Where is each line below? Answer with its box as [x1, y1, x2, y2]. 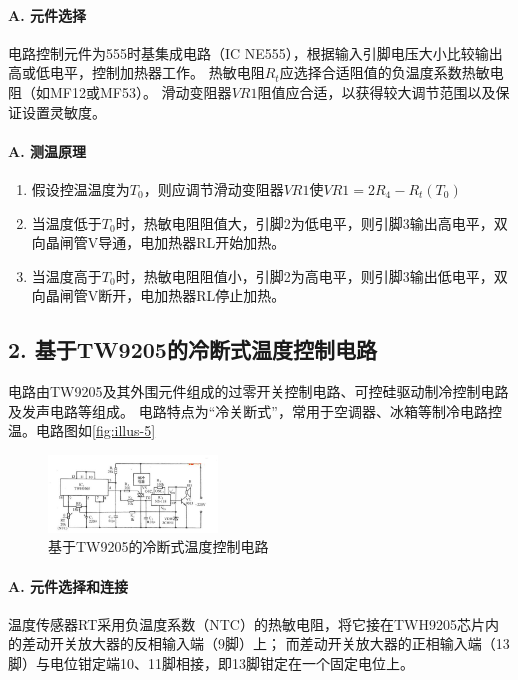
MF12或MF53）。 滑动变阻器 [49, 81, 232, 102]
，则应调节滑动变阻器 [143, 178, 284, 199]
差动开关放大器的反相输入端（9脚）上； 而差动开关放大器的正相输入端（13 [21, 633, 510, 654]
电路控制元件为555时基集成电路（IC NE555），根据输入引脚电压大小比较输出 [8, 42, 503, 63]
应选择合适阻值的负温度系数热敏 [279, 62, 490, 83]
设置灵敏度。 [21, 101, 106, 122]
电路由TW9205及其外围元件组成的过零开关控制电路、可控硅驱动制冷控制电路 [8, 381, 509, 402]
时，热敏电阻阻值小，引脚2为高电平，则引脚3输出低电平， [115, 265, 494, 286]
